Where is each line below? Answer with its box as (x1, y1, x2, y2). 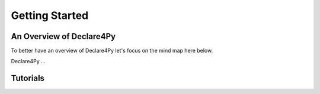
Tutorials (11, 73, 44, 83)
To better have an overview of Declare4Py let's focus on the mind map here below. (11, 47, 213, 54)
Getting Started (11, 9, 89, 22)
